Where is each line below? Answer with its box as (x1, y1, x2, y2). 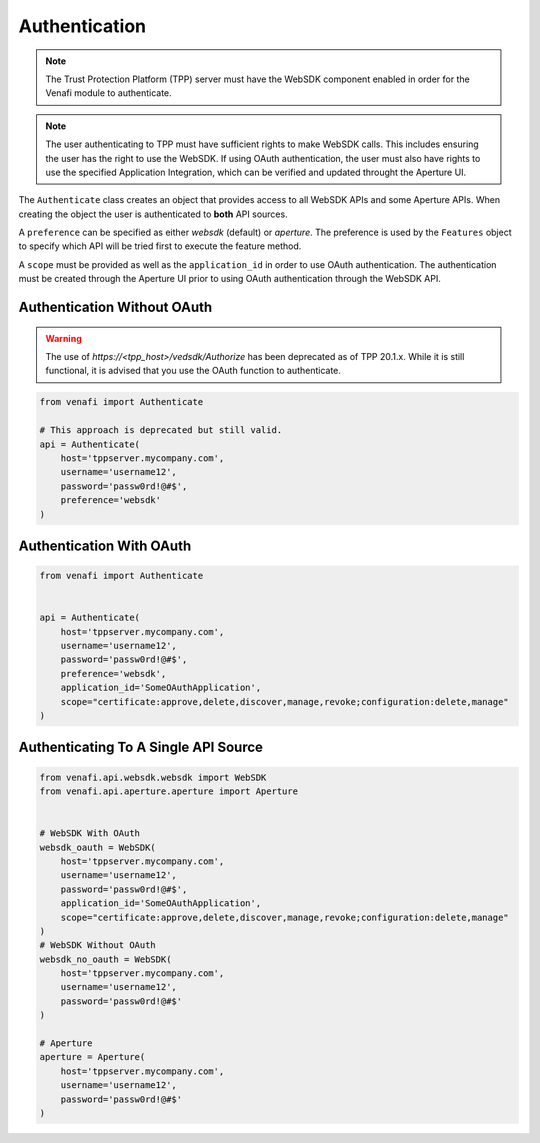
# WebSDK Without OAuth (39, 940, 157, 951)
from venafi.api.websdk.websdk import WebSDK (39, 771, 267, 783)
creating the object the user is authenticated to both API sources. (18, 208, 289, 220)
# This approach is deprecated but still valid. (39, 425, 283, 436)
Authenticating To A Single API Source (18, 739, 264, 756)
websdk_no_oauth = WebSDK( (39, 953, 172, 965)
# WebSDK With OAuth (39, 828, 140, 839)
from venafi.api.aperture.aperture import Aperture (39, 786, 299, 797)
